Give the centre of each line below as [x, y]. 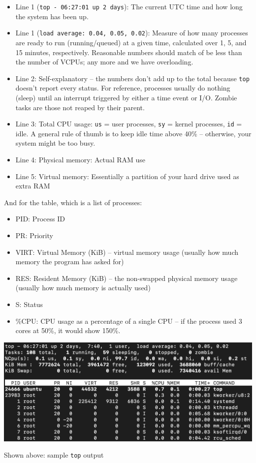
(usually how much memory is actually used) [83, 288]
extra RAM [33, 186]
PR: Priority [34, 235]
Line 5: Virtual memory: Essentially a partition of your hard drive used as [127, 176]
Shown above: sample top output [54, 455]
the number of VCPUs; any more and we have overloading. [104, 62]
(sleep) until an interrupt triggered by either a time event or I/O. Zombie [126, 97]
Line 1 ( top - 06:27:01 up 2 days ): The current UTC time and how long [129, 6]
